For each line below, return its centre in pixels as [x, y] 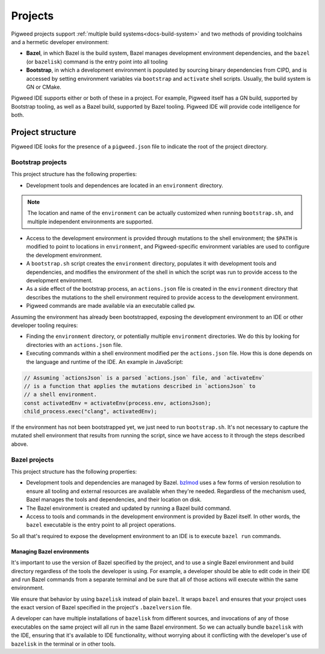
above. [20, 444]
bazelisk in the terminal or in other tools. [63, 644]
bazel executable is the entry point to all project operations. [101, 525]
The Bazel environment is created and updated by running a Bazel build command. [128, 508]
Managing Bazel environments [50, 551]
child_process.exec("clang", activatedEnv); [91, 411]
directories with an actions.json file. [74, 344]
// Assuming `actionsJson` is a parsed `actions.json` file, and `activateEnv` [144, 378]
